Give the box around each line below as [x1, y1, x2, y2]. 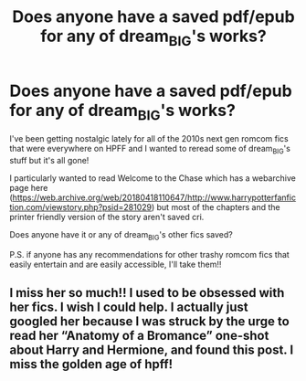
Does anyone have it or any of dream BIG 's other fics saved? [9, 228, 233, 242]
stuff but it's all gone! [9, 154, 90, 165]
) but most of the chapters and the [151, 201, 280, 212]
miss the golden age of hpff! [9, 356, 174, 372]
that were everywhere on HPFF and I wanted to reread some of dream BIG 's [9, 143, 290, 156]
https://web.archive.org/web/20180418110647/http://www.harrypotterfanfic [12, 192, 297, 203]
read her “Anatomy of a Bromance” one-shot [9, 328, 269, 344]
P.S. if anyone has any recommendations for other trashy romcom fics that [9, 249, 290, 259]
